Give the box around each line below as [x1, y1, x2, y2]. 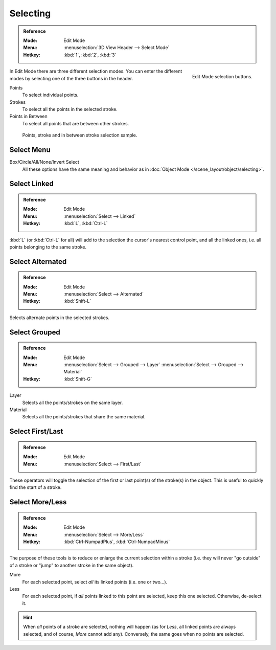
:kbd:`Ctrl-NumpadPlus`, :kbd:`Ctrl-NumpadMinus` [63, 539, 170, 545]
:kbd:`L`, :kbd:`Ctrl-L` [63, 220, 108, 227]
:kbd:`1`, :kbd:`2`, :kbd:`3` [63, 52, 117, 58]
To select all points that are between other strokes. [22, 120, 129, 126]
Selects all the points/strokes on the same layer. [22, 399, 123, 406]
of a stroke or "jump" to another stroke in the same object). [9, 562, 134, 568]
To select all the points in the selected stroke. [22, 106, 118, 113]
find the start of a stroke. [9, 484, 62, 490]
